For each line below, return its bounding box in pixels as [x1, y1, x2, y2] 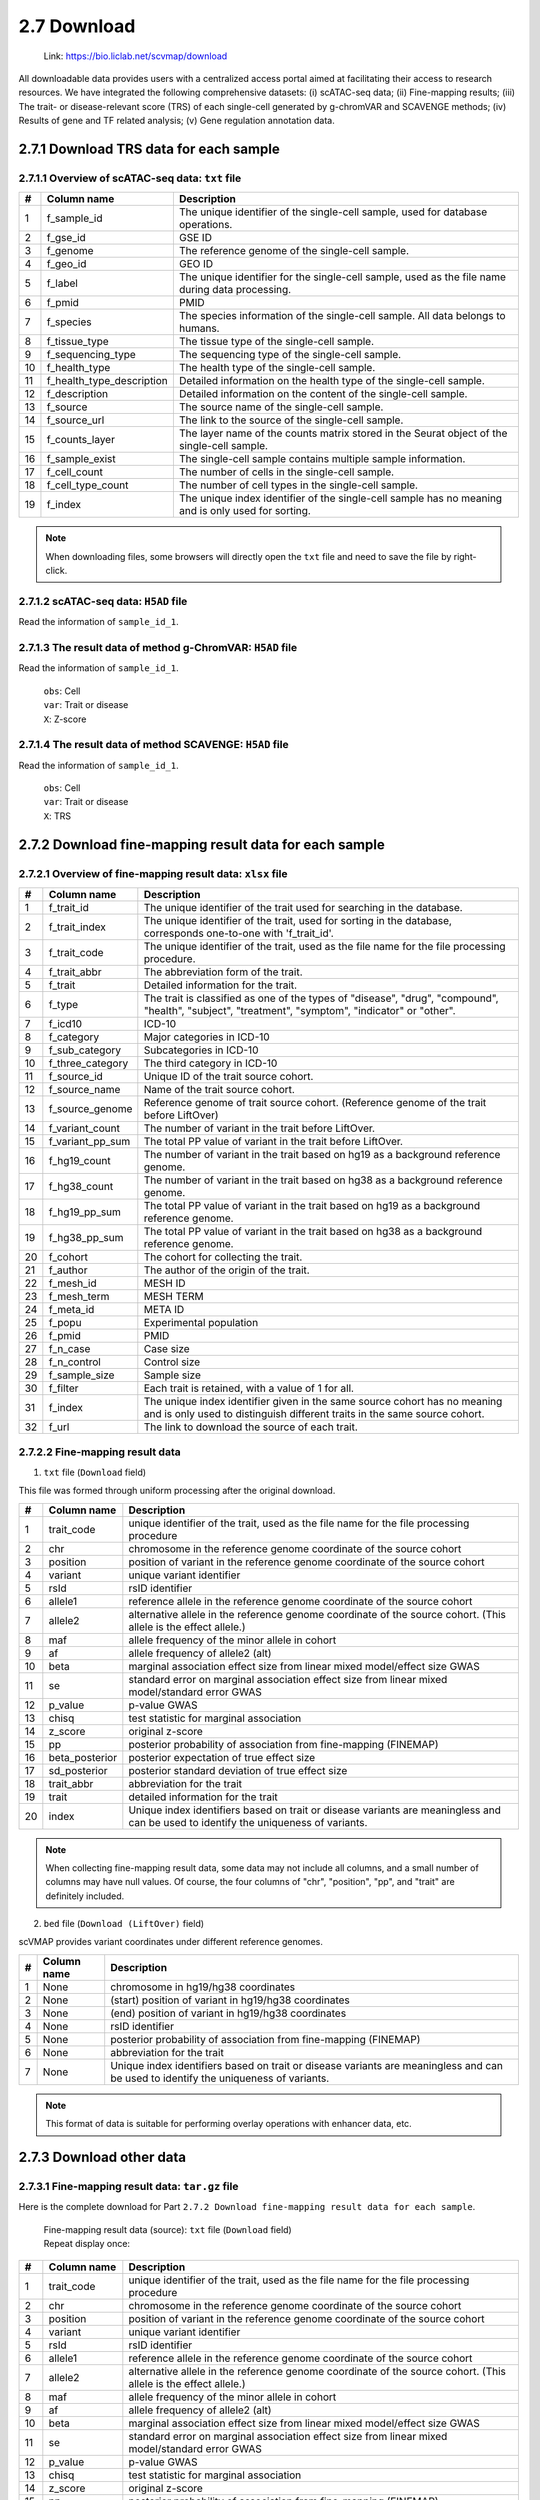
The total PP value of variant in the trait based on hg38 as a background [143, 1224, 483, 1238]
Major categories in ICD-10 [143, 1030, 270, 1044]
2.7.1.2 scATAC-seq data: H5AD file [18, 594, 188, 608]
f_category [48, 1030, 100, 1044]
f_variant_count [48, 1121, 120, 1135]
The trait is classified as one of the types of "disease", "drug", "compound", [143, 991, 499, 1005]
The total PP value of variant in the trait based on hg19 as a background [143, 1198, 481, 1212]
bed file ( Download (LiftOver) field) [43, 1918, 205, 1930]
